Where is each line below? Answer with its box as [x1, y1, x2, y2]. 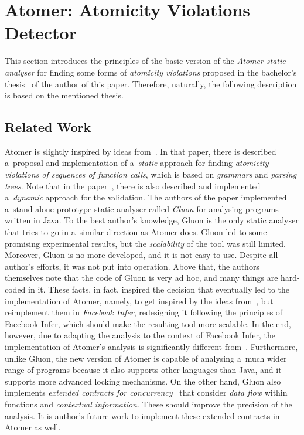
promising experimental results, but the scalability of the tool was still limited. [5, 237, 286, 249]
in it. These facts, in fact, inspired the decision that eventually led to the [28, 283, 290, 295]
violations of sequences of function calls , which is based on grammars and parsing [5, 168, 297, 181]
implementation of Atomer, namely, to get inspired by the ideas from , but [5, 294, 274, 307]
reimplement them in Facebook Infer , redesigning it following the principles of [5, 306, 283, 318]
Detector [5, 21, 77, 45]
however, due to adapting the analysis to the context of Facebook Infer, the [5, 329, 276, 341]
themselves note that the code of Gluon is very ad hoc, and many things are [5, 271, 278, 284]
